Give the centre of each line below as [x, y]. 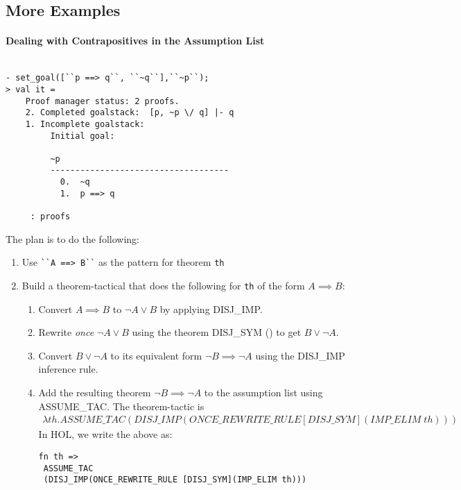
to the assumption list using [263, 392]
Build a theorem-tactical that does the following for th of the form [163, 286]
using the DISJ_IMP [300, 355]
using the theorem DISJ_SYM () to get [217, 332]
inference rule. [68, 369]
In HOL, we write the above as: [105, 434]
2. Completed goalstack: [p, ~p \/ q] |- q [130, 113]
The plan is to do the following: [72, 238]
